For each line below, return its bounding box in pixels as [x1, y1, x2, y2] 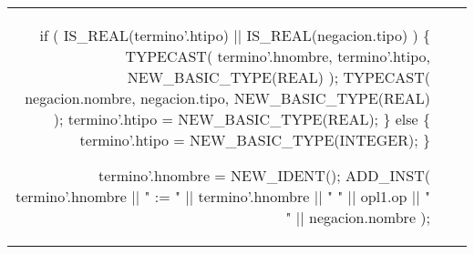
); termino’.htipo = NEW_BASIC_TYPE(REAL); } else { [53, 108, 430, 129]
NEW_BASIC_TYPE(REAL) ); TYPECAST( [127, 66, 430, 87]
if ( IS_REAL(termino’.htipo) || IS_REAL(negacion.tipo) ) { [39, 25, 430, 46]
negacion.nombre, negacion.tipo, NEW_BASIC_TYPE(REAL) [25, 87, 430, 108]
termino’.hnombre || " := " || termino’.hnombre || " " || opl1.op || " [15, 186, 430, 207]
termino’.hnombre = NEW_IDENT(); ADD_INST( [98, 165, 430, 186]
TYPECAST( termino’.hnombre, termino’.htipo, [125, 46, 430, 66]
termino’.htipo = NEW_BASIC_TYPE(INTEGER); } [79, 129, 430, 150]
